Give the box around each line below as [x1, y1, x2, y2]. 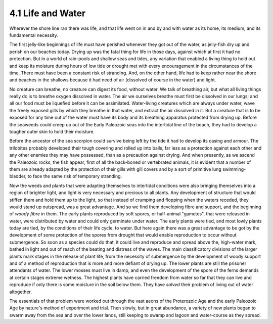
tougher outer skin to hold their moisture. [9, 129, 95, 135]
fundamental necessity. [9, 32, 58, 38]
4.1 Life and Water [9, 8, 86, 19]
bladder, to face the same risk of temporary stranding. [9, 173, 122, 179]
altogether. [9, 289, 32, 295]
